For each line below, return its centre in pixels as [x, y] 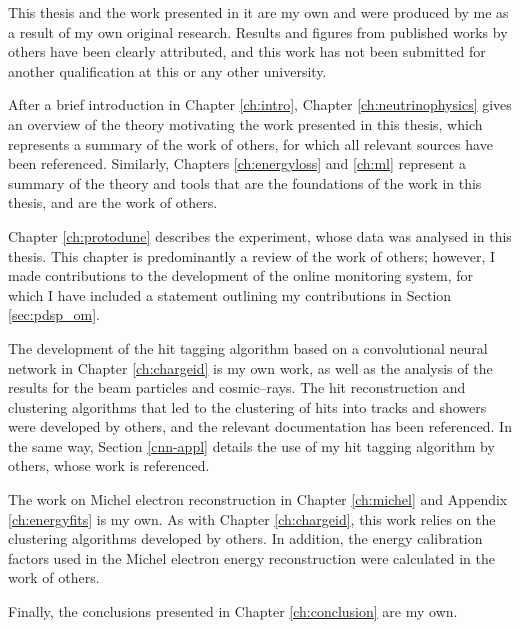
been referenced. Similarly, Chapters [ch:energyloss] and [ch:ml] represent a [237, 163]
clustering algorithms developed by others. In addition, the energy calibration [245, 538]
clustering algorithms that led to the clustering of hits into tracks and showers [247, 406]
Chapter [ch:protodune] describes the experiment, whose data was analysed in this [260, 235]
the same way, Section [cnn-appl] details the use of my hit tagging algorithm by [251, 445]
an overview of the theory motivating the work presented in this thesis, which [245, 123]
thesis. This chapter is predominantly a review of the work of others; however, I [252, 255]
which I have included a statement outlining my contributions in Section [230, 294]
